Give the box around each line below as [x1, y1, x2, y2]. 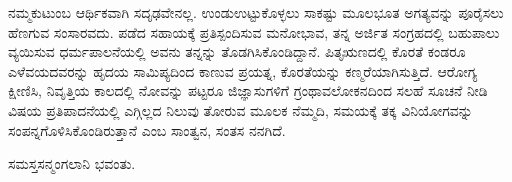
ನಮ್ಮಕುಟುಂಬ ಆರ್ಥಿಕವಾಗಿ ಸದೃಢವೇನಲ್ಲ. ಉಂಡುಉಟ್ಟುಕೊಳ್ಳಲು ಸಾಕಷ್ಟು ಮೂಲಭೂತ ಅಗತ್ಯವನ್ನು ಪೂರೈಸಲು [8, 2, 504, 22]
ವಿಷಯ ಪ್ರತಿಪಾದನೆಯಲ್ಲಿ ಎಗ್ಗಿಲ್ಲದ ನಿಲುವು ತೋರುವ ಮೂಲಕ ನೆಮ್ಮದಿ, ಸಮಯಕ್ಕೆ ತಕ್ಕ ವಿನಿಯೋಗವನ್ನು [8, 99, 473, 120]
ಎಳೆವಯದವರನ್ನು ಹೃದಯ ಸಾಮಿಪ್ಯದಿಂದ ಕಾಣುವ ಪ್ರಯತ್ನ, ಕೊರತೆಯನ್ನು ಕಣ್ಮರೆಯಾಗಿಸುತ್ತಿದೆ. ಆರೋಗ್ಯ [8, 60, 478, 81]
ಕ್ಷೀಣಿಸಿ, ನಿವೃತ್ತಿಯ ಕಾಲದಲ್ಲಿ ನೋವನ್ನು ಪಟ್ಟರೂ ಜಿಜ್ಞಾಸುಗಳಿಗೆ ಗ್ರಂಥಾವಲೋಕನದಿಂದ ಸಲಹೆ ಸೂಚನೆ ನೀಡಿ [8, 80, 488, 101]
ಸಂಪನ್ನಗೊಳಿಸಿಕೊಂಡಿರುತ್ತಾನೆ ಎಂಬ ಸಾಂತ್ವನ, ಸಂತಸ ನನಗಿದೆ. [8, 119, 286, 140]
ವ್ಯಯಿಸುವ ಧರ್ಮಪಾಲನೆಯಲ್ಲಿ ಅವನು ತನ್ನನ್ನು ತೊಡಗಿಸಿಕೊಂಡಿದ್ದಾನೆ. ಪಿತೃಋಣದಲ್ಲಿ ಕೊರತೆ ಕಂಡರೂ [8, 41, 466, 62]
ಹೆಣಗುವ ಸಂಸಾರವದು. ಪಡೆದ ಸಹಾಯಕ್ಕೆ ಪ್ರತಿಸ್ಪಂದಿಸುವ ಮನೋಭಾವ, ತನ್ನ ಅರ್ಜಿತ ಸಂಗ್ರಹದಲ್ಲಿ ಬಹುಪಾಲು [8, 21, 500, 42]
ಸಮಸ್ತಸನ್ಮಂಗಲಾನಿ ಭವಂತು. [8, 153, 136, 174]
